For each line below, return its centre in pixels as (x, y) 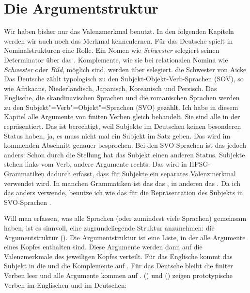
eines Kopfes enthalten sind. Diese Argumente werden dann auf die (103, 247)
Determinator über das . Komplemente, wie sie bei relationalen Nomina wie (116, 59)
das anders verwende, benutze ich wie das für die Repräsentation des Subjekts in (124, 193)
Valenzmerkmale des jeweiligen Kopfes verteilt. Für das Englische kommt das (118, 256)
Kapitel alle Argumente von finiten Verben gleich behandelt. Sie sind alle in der (122, 116)
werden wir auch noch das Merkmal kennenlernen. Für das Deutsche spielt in (118, 40)
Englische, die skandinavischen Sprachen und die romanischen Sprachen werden (122, 98)
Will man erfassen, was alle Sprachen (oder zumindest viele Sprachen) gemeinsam (125, 218)
